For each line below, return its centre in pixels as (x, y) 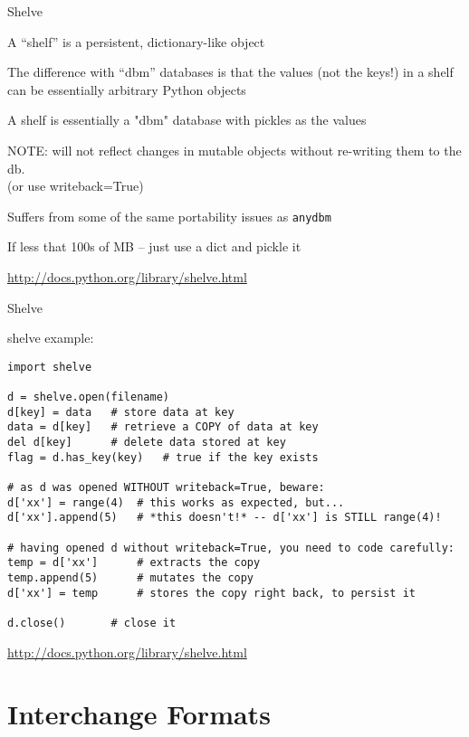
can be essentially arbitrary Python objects (127, 89)
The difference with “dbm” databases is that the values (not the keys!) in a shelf (230, 72)
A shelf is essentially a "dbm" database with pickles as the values (187, 120)
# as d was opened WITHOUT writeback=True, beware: (166, 488)
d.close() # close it (92, 623)
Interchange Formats (139, 714)
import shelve (50, 367)
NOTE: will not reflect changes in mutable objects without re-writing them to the (234, 150)
